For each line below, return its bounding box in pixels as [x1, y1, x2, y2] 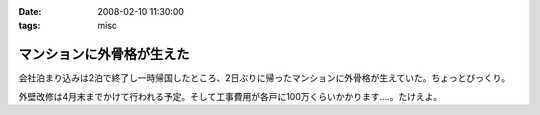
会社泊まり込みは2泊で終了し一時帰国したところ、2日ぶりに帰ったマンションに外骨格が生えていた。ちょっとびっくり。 [18, 72, 511, 84]
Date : [18, 6, 42, 17]
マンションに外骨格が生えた [18, 46, 190, 63]
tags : [18, 20, 41, 32]
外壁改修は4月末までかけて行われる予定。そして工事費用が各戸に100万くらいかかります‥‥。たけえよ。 [18, 90, 443, 102]
